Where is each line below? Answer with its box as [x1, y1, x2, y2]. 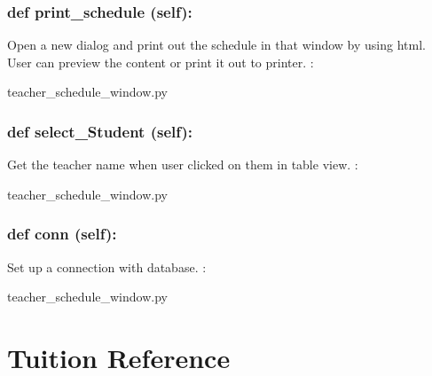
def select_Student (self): [7, 120, 193, 142]
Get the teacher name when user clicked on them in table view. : [7, 155, 358, 174]
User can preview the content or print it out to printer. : [7, 52, 314, 71]
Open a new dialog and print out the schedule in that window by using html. [7, 35, 426, 54]
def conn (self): [7, 223, 117, 245]
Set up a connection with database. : [7, 257, 207, 276]
